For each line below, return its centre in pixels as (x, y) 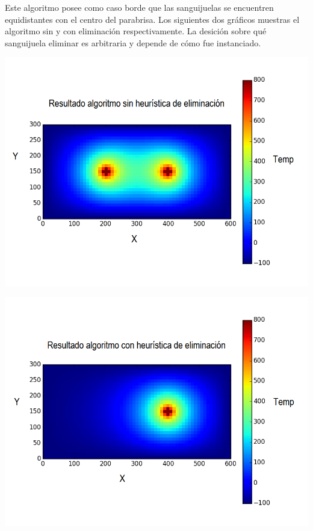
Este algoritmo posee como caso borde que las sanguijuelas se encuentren (139, 7)
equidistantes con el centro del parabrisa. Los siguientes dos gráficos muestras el (152, 19)
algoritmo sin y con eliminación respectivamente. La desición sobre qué (136, 31)
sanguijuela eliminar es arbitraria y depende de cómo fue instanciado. (133, 42)
